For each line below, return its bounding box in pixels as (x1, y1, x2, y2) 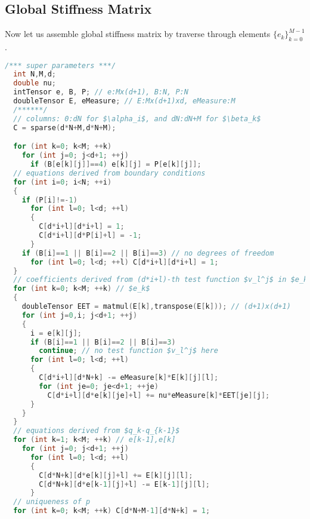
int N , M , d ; (13, 70, 56, 79)
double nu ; (13, 79, 56, 88)
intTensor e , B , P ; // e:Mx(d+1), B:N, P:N (13, 88, 188, 97)
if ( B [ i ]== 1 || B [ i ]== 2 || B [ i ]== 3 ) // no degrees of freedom (21, 248, 274, 257)
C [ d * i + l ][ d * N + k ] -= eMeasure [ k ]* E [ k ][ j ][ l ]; (39, 373, 219, 382)
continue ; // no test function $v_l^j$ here (39, 346, 218, 355)
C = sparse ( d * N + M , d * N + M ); (13, 123, 116, 132)
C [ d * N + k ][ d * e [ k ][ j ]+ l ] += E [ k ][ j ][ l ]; (39, 471, 193, 480)
